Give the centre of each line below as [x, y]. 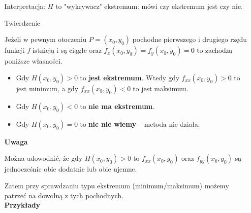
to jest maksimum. [161, 88]
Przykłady [22, 205]
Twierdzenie [22, 22]
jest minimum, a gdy [47, 88]
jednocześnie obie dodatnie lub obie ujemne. [71, 169]
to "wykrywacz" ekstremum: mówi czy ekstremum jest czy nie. [149, 6]
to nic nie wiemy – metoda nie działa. [140, 124]
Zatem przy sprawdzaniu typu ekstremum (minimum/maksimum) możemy [117, 185]
